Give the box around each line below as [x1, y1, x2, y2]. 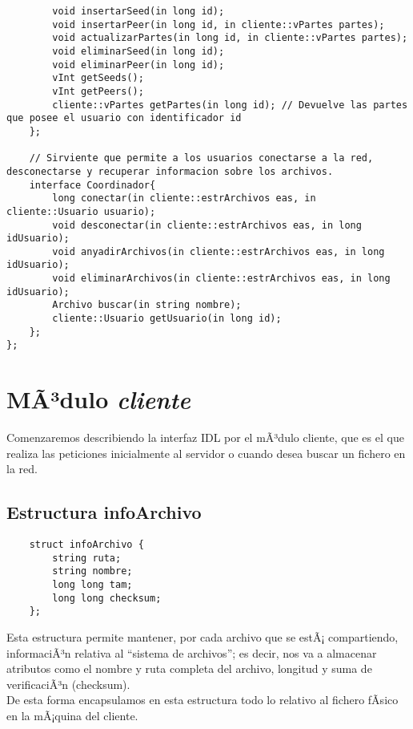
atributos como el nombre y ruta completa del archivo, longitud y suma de [6, 660, 372, 677]
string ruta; [52, 552, 122, 564]
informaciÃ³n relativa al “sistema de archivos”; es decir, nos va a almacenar [6, 644, 377, 661]
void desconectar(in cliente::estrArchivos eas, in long [52, 219, 362, 231]
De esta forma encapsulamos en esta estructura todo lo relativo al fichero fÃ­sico [6, 691, 399, 708]
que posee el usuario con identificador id [6, 112, 242, 124]
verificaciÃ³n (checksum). [6, 675, 130, 692]
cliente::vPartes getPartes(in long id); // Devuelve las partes [52, 99, 408, 111]
